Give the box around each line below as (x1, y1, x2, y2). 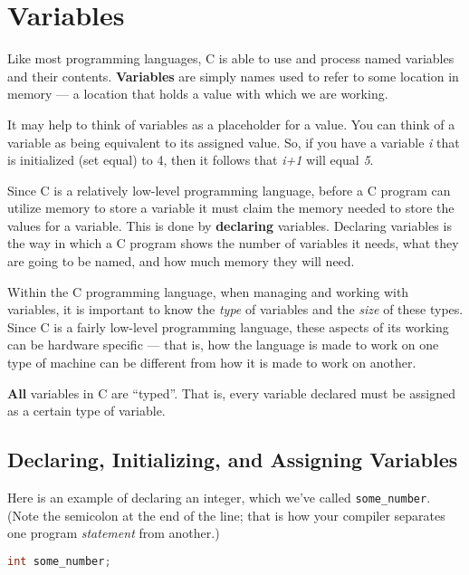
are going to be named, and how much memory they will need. (7, 252, 355, 271)
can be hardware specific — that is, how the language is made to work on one (7, 335, 439, 354)
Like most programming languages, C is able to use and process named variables (7, 49, 455, 68)
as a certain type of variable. (7, 401, 166, 420)
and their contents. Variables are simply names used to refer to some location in (7, 66, 459, 85)
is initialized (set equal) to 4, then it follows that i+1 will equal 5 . (7, 150, 374, 169)
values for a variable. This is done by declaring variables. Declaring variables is (7, 216, 452, 235)
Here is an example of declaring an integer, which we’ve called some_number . (7, 488, 431, 507)
